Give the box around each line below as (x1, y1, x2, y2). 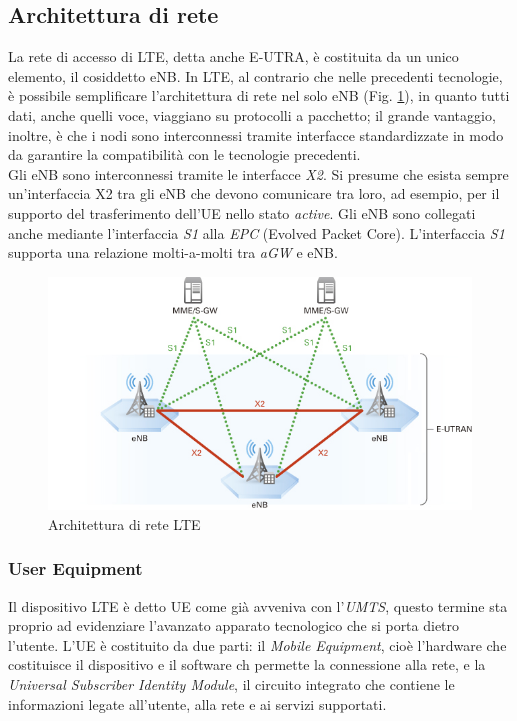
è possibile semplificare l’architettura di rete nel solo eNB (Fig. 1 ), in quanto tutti (8, 85, 510, 106)
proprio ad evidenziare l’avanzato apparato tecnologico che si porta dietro (8, 615, 460, 636)
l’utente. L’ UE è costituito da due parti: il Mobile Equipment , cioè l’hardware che (8, 634, 507, 655)
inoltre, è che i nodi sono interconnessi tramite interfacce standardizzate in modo (8, 124, 504, 145)
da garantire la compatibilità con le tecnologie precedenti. (8, 144, 361, 165)
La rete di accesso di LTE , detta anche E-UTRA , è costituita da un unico (8, 46, 459, 67)
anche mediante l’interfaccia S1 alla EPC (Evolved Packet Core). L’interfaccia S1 (8, 222, 505, 243)
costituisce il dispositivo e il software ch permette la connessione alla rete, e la (8, 654, 486, 675)
